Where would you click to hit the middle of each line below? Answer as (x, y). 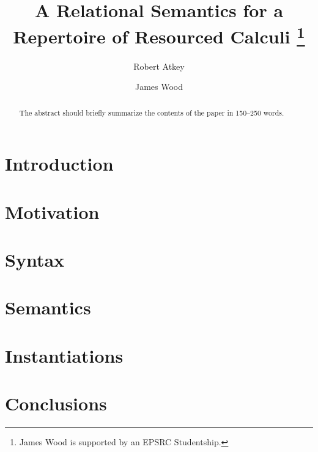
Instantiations (64, 355)
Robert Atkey (159, 66)
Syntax (35, 260)
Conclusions (56, 403)
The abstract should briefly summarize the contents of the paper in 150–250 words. (152, 112)
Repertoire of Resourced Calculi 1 (159, 35)
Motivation (52, 211)
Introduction (59, 164)
